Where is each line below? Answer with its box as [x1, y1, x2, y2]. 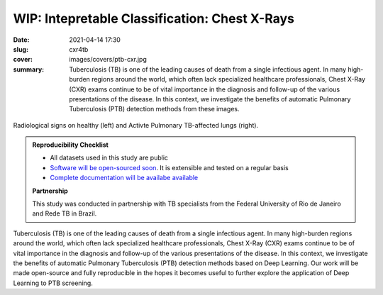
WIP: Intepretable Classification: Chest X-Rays [13, 11, 294, 26]
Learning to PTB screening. [13, 279, 94, 287]
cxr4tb [69, 45, 89, 53]
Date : [13, 35, 30, 44]
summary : [13, 65, 45, 74]
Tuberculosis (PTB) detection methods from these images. [69, 105, 240, 113]
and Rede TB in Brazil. [32, 209, 97, 218]
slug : [13, 45, 28, 53]
